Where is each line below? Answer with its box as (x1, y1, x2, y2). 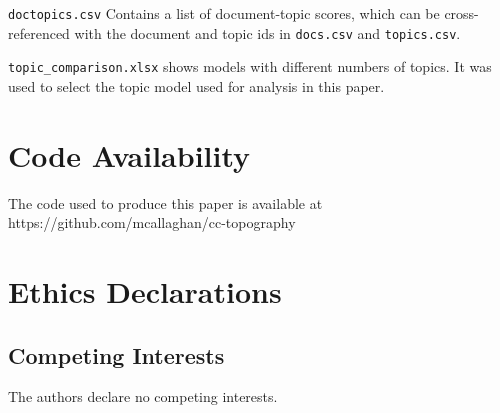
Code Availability (8, 134, 251, 175)
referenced (8, 22, 70, 43)
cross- (444, 3, 479, 23)
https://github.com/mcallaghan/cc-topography (8, 212, 296, 233)
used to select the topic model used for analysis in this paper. (8, 75, 385, 96)
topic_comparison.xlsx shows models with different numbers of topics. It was (8, 56, 492, 77)
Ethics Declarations (8, 271, 282, 312)
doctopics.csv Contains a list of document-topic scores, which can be (8, 3, 440, 23)
